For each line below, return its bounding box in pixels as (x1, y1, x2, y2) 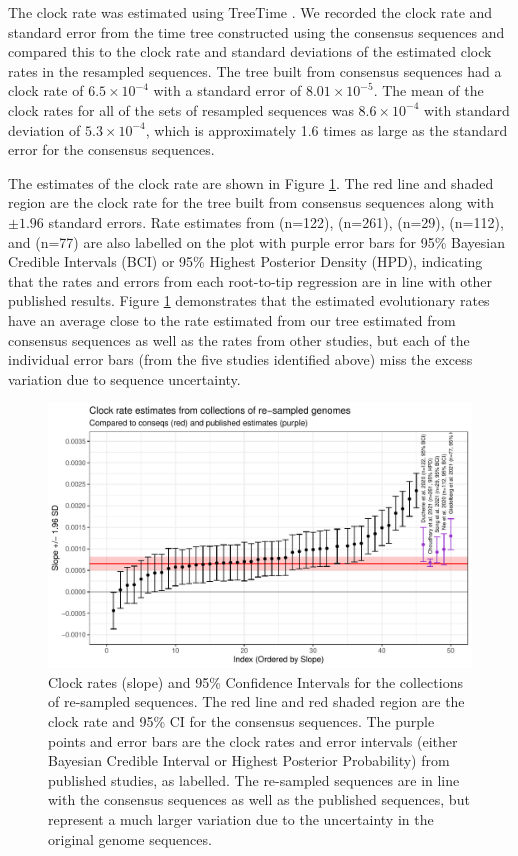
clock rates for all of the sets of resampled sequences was (8, 99, 354, 120)
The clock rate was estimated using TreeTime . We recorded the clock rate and (8, 2, 493, 22)
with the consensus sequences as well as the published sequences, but (48, 789, 470, 810)
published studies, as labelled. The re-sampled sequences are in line (48, 769, 460, 790)
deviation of (8, 119, 81, 140)
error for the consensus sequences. (8, 139, 215, 160)
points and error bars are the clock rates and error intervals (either (48, 730, 458, 751)
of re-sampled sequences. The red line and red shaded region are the (48, 691, 465, 712)
